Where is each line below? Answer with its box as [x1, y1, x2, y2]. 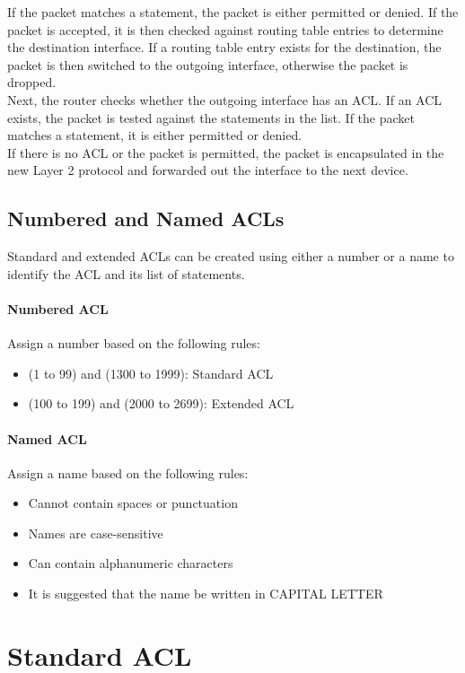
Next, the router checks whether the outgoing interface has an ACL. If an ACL [7, 90, 443, 109]
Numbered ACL [7, 299, 109, 318]
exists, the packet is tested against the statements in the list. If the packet [7, 108, 415, 127]
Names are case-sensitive [28, 523, 163, 542]
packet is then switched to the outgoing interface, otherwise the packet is [7, 55, 408, 74]
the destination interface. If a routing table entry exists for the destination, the [7, 38, 442, 57]
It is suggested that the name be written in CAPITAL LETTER [28, 584, 383, 603]
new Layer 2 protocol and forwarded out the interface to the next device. [7, 161, 408, 179]
